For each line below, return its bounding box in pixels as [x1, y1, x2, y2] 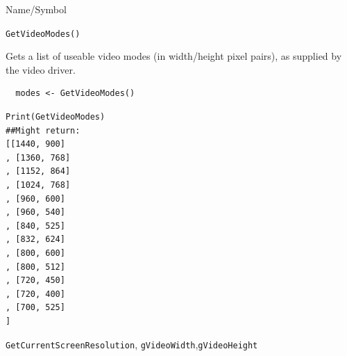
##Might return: [6, 125, 81, 136]
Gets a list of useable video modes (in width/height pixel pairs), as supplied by [6, 49, 342, 63]
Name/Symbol [6, 2, 67, 16]
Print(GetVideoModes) [6, 112, 105, 122]
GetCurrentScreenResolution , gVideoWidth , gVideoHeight [6, 337, 258, 351]
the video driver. [6, 62, 76, 76]
